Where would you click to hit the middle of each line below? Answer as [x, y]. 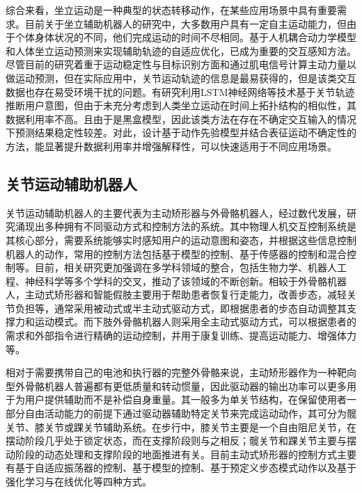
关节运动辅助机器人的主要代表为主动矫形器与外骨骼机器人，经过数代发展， [176, 212]
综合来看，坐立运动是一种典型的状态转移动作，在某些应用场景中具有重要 [171, 10]
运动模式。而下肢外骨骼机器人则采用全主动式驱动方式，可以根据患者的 [195, 322]
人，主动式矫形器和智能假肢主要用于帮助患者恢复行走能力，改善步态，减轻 [176, 294]
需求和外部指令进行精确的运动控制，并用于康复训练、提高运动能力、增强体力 [181, 336]
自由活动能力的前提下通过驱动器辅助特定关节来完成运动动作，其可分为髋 [190, 413]
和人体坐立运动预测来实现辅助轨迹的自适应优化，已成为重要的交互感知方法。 [181, 50]
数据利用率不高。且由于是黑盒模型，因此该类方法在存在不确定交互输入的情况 [181, 119]
